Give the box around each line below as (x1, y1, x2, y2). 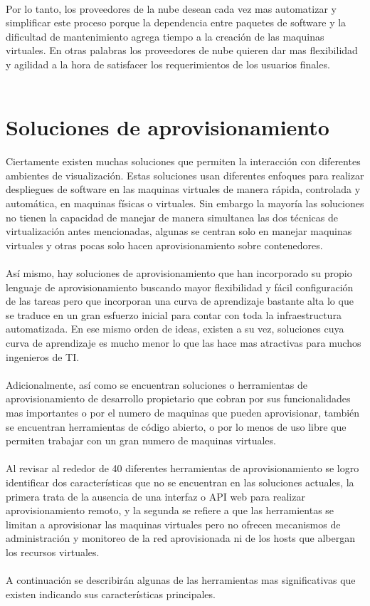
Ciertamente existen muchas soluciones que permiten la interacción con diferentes (6, 154, 361, 169)
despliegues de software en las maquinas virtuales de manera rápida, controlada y (6, 182, 361, 197)
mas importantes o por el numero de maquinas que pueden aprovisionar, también (6, 404, 360, 419)
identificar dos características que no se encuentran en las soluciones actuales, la (6, 474, 354, 489)
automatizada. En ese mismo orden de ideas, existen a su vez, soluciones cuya (6, 321, 344, 336)
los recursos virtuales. (6, 544, 100, 559)
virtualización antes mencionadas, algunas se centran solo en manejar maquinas (6, 224, 352, 239)
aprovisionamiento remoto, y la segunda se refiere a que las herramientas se (6, 503, 334, 518)
